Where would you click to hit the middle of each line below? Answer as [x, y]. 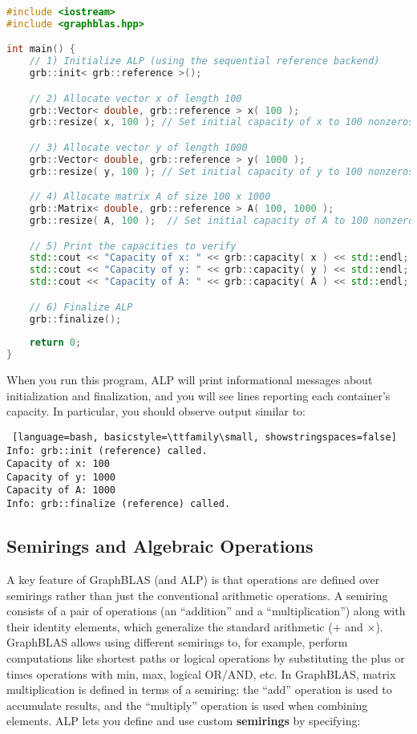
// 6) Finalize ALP [81, 307]
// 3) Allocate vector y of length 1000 [138, 147]
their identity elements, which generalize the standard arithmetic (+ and [185, 626]
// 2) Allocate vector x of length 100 [136, 98]
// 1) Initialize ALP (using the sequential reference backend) [204, 61]
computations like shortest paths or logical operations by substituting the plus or [206, 657]
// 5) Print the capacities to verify [133, 246]
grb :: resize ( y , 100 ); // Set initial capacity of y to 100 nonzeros [222, 171]
